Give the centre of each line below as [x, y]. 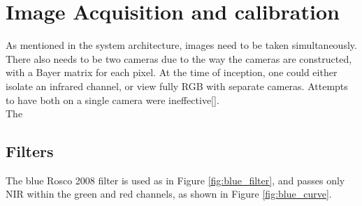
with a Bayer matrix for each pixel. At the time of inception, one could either [172, 72]
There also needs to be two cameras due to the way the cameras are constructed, [179, 58]
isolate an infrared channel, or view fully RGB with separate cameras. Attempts [177, 86]
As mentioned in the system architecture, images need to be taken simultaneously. [181, 45]
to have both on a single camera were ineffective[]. [113, 100]
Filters [30, 151]
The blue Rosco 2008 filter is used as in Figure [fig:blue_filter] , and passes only [175, 180]
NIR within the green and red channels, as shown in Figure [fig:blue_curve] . [169, 194]
